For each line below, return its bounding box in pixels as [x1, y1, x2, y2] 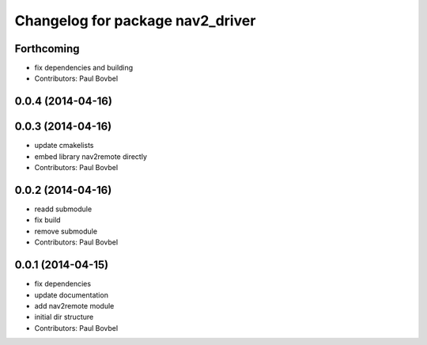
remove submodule [34, 226, 98, 236]
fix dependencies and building [34, 63, 134, 73]
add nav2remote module [34, 301, 115, 310]
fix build [34, 215, 61, 225]
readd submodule [34, 204, 93, 214]
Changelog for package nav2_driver [14, 12, 256, 29]
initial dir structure [34, 313, 94, 322]
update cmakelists [34, 141, 94, 150]
